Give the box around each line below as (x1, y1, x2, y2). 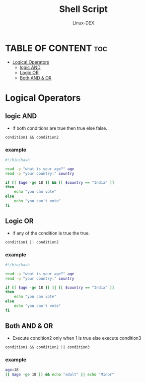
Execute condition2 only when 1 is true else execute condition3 (12, 335, 142, 341)
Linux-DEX (73, 20, 94, 26)
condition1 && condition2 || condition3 (5, 344, 90, 350)
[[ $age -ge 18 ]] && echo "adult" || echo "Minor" (5, 372, 114, 377)
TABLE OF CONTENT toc (5, 42, 108, 54)
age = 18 (5, 367, 19, 372)
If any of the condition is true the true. (12, 230, 90, 236)
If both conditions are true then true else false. (12, 125, 108, 131)
